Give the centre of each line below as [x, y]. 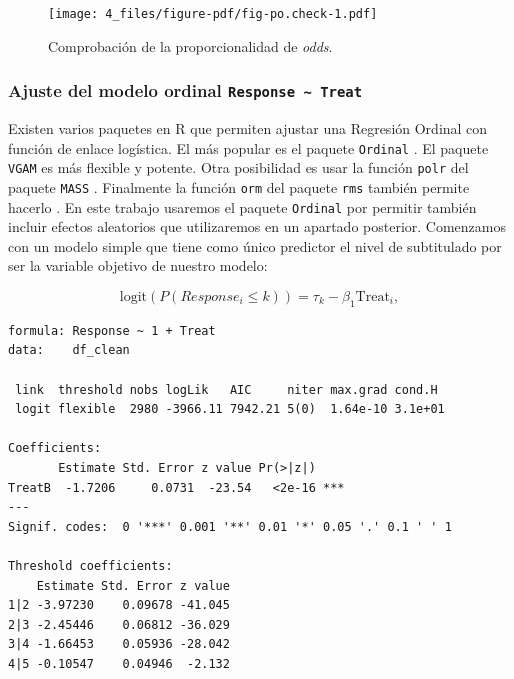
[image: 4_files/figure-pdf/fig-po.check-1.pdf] [213, 14]
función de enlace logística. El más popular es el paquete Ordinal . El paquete [248, 147]
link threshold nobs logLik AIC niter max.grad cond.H [226, 389]
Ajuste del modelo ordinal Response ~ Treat [185, 90]
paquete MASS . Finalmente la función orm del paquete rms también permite [239, 186]
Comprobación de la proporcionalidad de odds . [190, 45]
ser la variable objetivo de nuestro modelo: [138, 265]
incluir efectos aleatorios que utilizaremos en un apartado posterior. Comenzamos [257, 226]
